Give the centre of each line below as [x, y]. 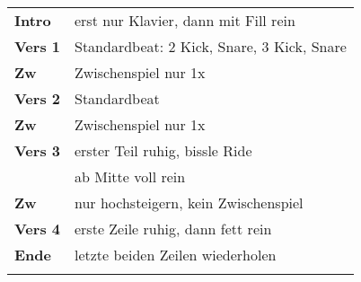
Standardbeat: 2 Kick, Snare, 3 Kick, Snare [210, 46]
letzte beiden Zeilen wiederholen [175, 255]
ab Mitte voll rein [130, 176]
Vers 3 [37, 150]
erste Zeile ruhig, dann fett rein [173, 229]
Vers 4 [37, 229]
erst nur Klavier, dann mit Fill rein [185, 20]
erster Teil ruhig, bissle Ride [163, 150]
